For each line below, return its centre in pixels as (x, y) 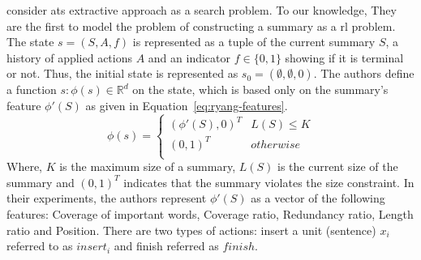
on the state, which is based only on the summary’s (260, 90)
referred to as (40, 246)
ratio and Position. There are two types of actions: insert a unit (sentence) (191, 230)
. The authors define (364, 73)
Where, (24, 166)
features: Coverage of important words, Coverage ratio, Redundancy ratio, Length (210, 213)
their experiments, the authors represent (107, 198)
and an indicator (189, 57)
